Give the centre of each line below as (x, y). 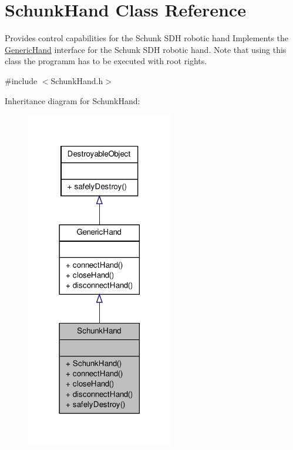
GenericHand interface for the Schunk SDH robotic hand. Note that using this (146, 49)
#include (21, 80)
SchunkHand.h (77, 80)
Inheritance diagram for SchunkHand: (73, 100)
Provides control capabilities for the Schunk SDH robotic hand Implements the (147, 38)
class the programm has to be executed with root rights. (106, 61)
